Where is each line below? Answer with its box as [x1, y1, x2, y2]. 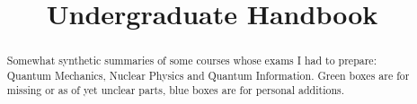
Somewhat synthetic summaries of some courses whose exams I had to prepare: [6, 53, 377, 68]
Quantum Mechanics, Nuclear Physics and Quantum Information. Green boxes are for [6, 67, 410, 82]
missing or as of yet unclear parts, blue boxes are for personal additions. [6, 82, 345, 98]
